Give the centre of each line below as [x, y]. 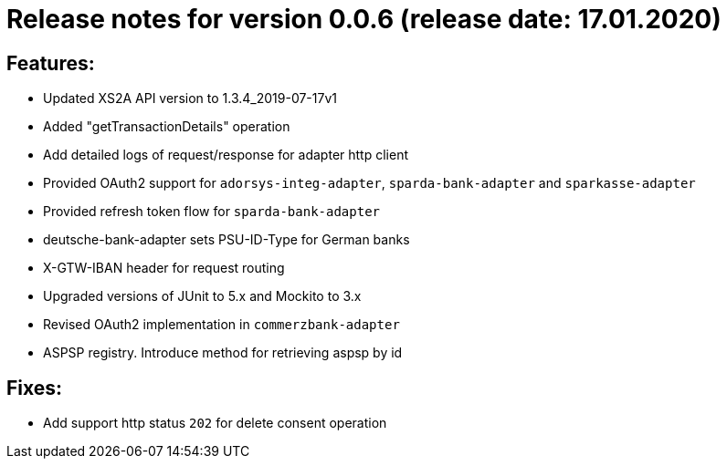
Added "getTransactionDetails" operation [167, 127]
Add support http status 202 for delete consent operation [215, 423]
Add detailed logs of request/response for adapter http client [226, 155]
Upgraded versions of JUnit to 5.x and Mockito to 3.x [202, 296]
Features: [51, 63]
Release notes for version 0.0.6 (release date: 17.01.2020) [364, 19]
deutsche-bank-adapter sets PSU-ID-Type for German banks [227, 240]
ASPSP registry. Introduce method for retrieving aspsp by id [223, 353]
